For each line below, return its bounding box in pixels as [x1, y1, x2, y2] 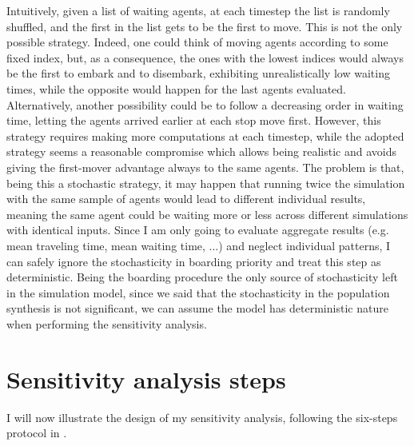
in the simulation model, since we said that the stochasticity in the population [6, 284, 390, 301]
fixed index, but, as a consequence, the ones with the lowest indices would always [6, 49, 404, 66]
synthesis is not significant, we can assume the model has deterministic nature [6, 300, 388, 317]
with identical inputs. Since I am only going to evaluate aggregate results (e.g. [6, 221, 389, 238]
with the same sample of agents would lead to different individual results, [6, 190, 366, 207]
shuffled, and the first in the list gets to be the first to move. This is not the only [6, 18, 403, 34]
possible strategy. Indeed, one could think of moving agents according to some [6, 34, 388, 50]
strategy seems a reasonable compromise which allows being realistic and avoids [6, 143, 396, 160]
